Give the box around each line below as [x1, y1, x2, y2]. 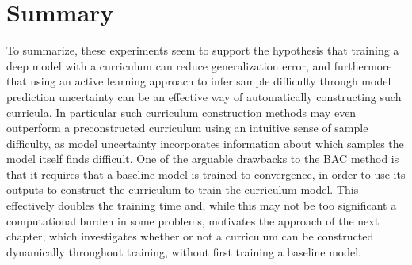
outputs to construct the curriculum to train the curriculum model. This [6, 181, 359, 198]
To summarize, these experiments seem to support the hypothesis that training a [6, 42, 399, 59]
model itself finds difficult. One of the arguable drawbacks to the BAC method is [6, 150, 399, 167]
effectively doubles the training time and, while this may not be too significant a [6, 197, 397, 214]
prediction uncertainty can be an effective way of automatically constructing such [6, 88, 402, 104]
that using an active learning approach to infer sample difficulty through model [6, 73, 391, 89]
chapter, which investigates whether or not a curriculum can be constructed [6, 228, 374, 244]
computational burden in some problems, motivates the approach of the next [6, 212, 380, 229]
